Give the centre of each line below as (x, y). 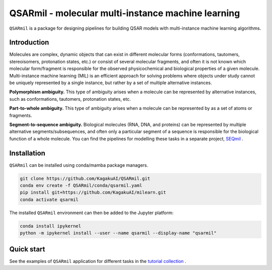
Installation (27, 153)
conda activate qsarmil (49, 199)
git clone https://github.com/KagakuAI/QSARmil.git (85, 178)
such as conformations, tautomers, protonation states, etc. (70, 99)
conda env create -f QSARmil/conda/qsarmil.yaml (81, 186)
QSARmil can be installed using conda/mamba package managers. (79, 165)
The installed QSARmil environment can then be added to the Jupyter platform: (91, 213)
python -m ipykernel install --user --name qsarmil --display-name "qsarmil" (118, 233)
